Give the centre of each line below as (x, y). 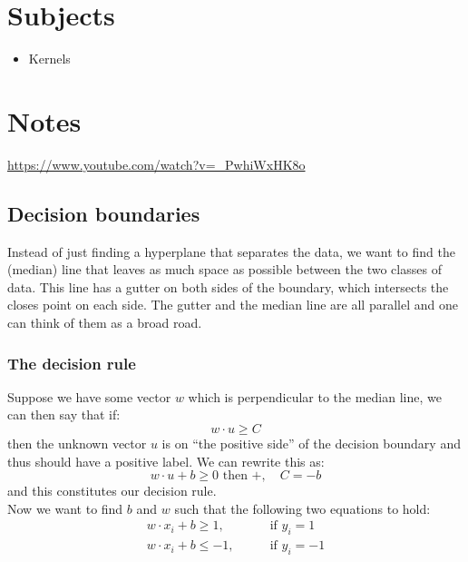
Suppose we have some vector (89, 396)
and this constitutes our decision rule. (112, 491)
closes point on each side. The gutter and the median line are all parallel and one (233, 305)
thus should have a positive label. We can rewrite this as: (166, 461)
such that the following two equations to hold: (302, 508)
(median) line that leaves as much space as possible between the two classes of (224, 269)
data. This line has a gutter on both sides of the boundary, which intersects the (228, 286)
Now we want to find (65, 508)
